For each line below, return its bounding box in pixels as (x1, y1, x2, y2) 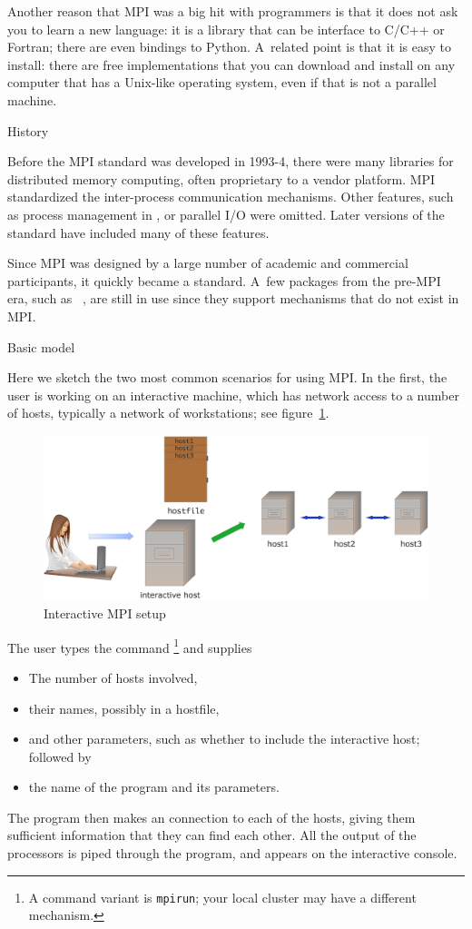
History (7, 121, 49, 140)
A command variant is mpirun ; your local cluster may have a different (28, 887, 417, 906)
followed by (28, 746, 92, 766)
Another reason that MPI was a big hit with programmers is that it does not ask (7, 2, 458, 20)
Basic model (7, 337, 75, 356)
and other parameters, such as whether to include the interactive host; (28, 729, 420, 748)
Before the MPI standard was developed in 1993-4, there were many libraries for (7, 152, 454, 171)
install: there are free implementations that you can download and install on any (7, 54, 456, 74)
